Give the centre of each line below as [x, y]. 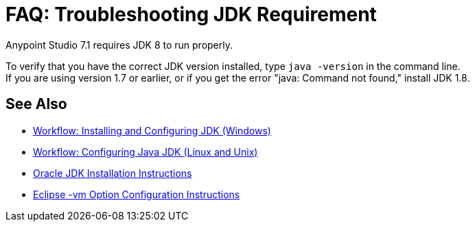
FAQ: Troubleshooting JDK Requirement [191, 14]
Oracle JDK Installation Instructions [113, 173]
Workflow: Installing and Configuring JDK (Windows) [152, 130]
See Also [36, 104]
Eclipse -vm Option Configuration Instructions [137, 194]
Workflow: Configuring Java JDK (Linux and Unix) [146, 152]
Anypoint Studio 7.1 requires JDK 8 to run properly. [119, 45]
